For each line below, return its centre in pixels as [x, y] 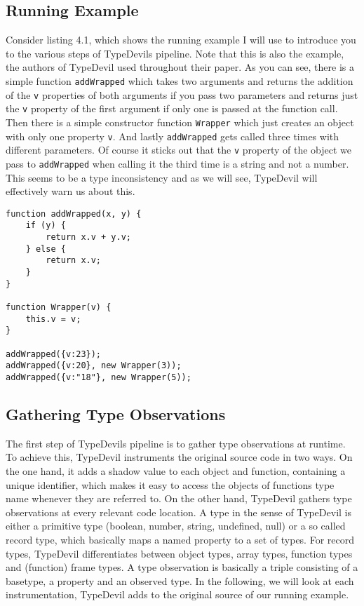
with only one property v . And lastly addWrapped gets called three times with [173, 136]
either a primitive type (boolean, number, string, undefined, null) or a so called [176, 526]
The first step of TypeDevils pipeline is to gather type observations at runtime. [176, 443]
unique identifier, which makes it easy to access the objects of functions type [170, 484]
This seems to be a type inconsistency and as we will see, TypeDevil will [162, 177]
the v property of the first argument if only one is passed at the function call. [172, 108]
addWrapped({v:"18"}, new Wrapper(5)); [99, 377]
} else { [46, 249]
